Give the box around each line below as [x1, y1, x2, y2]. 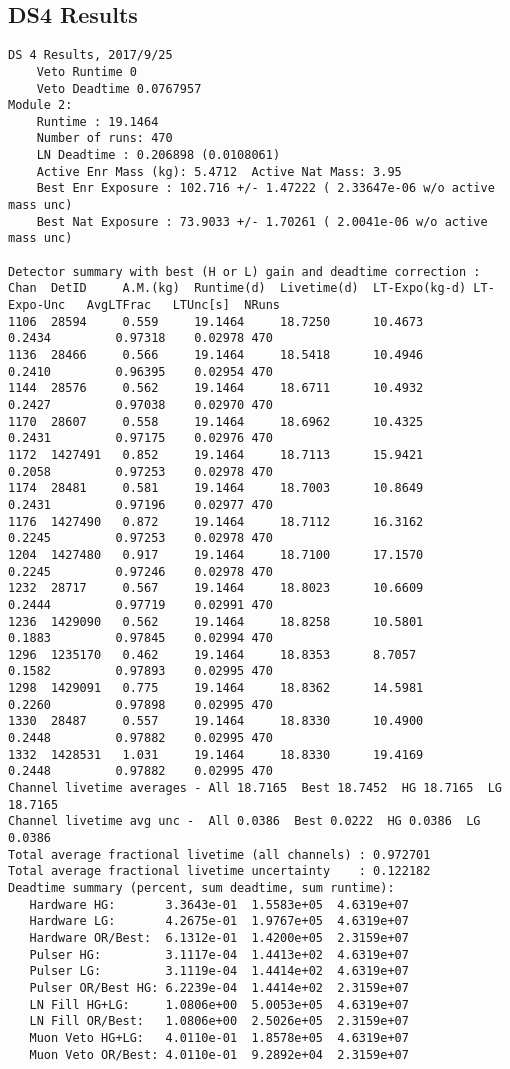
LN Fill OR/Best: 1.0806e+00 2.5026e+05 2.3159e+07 [29, 1014, 409, 1029]
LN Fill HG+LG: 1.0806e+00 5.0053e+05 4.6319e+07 [29, 997, 409, 1012]
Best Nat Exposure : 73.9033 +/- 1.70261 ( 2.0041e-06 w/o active [36, 214, 488, 229]
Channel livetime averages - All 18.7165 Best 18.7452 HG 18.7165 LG [8, 781, 502, 796]
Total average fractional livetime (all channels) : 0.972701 [8, 847, 431, 862]
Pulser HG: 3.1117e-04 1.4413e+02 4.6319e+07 [29, 947, 409, 962]
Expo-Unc [8, 298, 66, 313]
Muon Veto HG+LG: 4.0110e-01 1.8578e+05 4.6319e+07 [29, 1030, 409, 1045]
